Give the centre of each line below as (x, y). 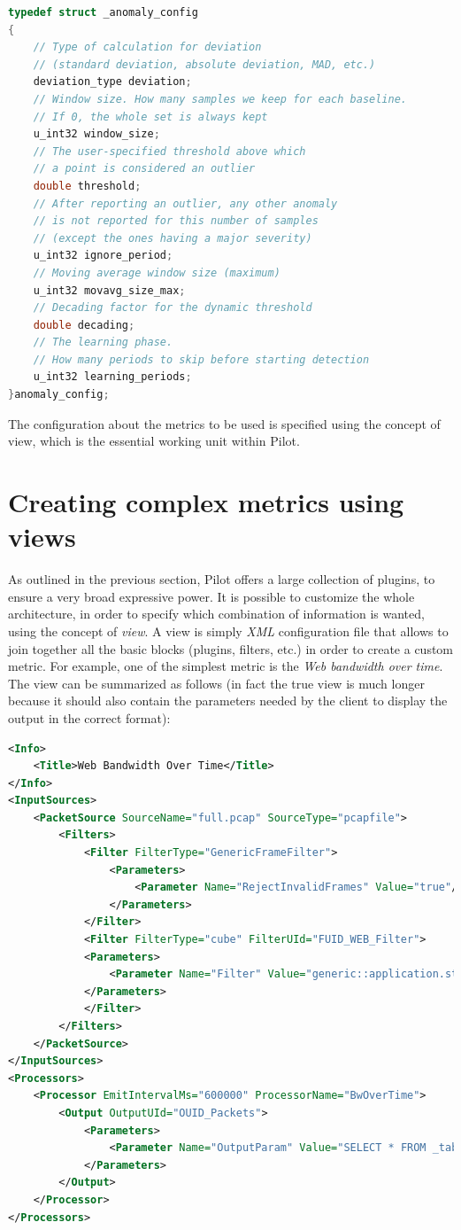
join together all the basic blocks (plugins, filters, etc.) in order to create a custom (231, 648)
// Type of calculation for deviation (147, 47)
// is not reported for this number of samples (176, 221)
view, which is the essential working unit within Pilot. (154, 441)
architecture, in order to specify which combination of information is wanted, (216, 614)
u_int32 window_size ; (96, 134)
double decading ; (84, 325)
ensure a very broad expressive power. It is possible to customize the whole (211, 596)
